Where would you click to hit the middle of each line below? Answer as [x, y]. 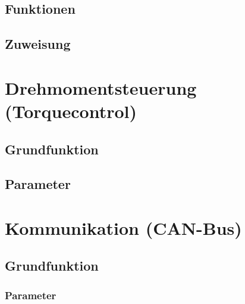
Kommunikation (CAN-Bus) [123, 227]
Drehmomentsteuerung [101, 87]
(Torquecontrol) [71, 111]
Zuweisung [38, 44]
